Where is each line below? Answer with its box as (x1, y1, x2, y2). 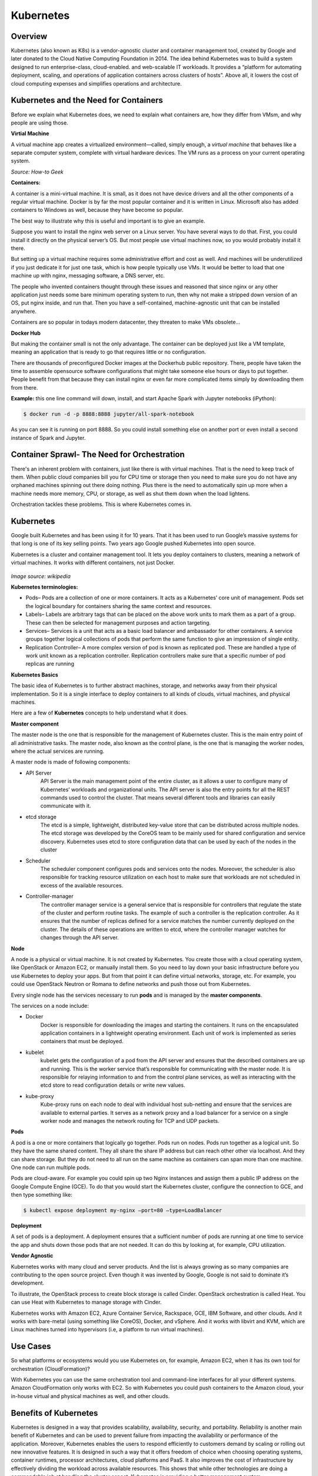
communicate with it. (40, 802, 91, 809)
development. (11, 1279, 44, 1286)
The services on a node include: (11, 1002, 90, 1009)
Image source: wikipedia (11, 573, 71, 580)
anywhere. (11, 308, 37, 315)
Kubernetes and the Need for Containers (11, 95, 163, 106)
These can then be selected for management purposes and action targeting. (25, 619, 211, 626)
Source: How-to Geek (11, 168, 64, 175)
